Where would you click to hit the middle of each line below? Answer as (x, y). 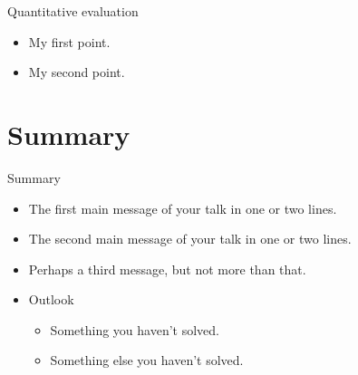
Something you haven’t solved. (135, 329)
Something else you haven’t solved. (147, 360)
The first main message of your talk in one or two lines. (183, 208)
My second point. (77, 72)
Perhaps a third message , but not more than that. (167, 269)
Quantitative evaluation (73, 11)
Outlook (51, 299)
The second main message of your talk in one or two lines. (190, 239)
